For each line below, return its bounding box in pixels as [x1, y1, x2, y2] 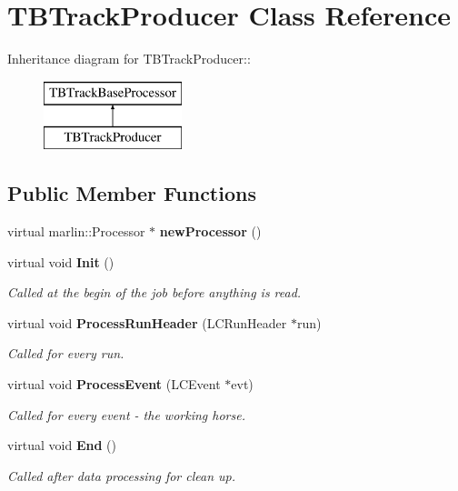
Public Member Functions [7, 179, 256, 207]
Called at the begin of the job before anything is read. [7, 283, 302, 302]
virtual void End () [7, 436, 116, 455]
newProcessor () [159, 222, 262, 241]
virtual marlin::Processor [7, 222, 145, 241]
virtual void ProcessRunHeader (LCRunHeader [7, 313, 287, 332]
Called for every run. [7, 344, 124, 363]
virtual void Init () [7, 252, 114, 271]
